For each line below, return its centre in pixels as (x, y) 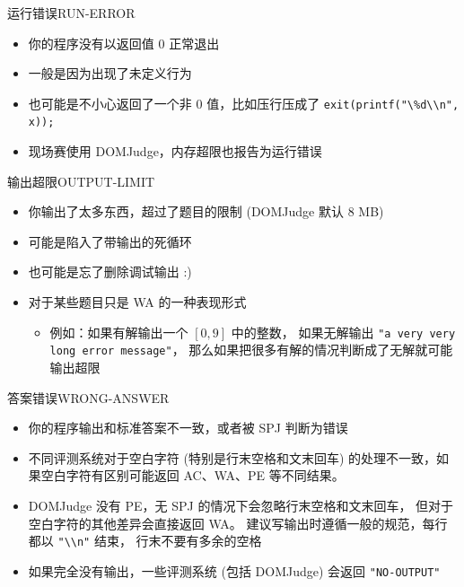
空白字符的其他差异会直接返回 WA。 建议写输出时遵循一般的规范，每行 (238, 523)
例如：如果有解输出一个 (119, 332)
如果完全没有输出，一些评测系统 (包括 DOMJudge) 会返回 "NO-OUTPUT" (234, 570)
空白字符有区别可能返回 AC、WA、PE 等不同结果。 (193, 475)
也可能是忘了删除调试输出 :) (110, 272)
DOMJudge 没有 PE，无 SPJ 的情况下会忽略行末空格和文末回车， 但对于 (241, 505)
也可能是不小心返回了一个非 (110, 103)
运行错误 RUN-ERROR (71, 13)
